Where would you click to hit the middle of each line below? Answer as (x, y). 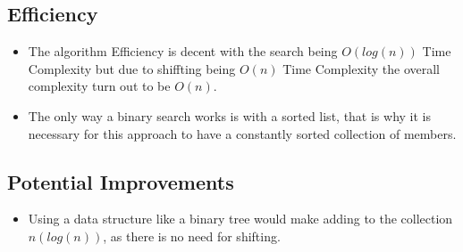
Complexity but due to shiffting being (132, 68)
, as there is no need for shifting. (192, 236)
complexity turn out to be (99, 86)
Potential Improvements (121, 181)
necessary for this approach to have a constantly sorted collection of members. (242, 133)
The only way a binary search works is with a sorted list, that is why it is (230, 115)
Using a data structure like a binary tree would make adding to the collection (240, 219)
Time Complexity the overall (361, 68)
